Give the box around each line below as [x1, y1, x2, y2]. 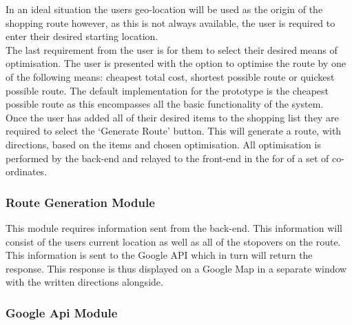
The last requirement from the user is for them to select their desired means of [6, 42, 338, 57]
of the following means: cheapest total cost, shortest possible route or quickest [6, 69, 335, 83]
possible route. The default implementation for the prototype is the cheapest [6, 83, 329, 97]
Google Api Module [6, 304, 118, 321]
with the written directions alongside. [6, 275, 163, 289]
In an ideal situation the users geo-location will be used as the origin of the [6, 2, 323, 16]
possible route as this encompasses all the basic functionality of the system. [6, 97, 324, 111]
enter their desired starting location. [6, 29, 158, 43]
